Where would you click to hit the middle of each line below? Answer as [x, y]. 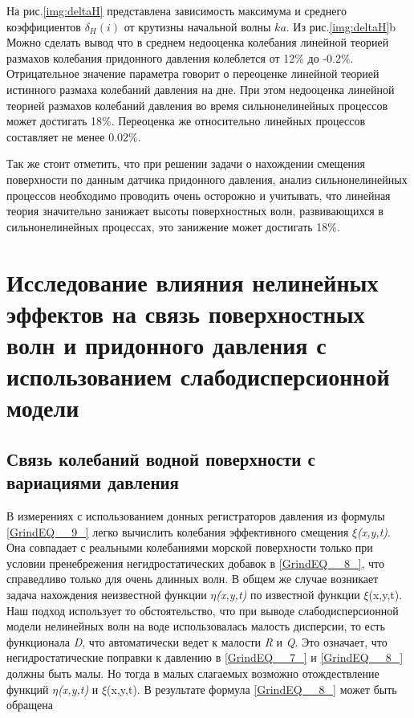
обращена [30, 705]
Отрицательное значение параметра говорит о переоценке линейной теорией [193, 73]
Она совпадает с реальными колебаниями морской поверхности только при [190, 547]
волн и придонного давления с [166, 344]
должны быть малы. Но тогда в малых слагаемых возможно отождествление [193, 673]
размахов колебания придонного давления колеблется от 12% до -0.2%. [180, 57]
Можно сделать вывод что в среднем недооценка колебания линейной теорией [198, 42]
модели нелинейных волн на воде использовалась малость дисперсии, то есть [196, 626]
